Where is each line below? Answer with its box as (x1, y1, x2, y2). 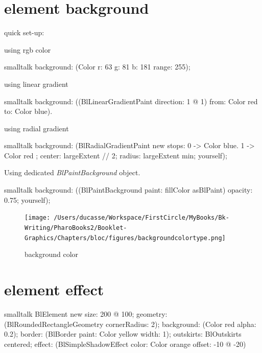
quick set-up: (4, 27, 44, 38)
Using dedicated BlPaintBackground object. (4, 167, 140, 178)
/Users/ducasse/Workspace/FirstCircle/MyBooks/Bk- (54, 214, 229, 222)
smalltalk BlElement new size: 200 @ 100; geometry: (4, 308, 168, 319)
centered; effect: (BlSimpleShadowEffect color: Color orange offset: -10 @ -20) (4, 338, 246, 349)
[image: (25, 214, 51, 222)
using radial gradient (4, 123, 69, 133)
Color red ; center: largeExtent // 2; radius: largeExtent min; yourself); (4, 150, 227, 160)
